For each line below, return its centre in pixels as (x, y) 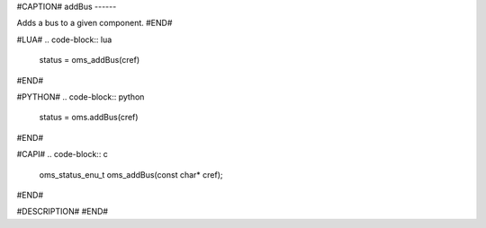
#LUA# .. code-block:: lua (64, 39)
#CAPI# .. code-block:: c (62, 154)
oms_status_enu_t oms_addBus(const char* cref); (131, 174)
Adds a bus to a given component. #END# (94, 23)
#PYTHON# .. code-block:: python (81, 96)
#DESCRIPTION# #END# (62, 212)
